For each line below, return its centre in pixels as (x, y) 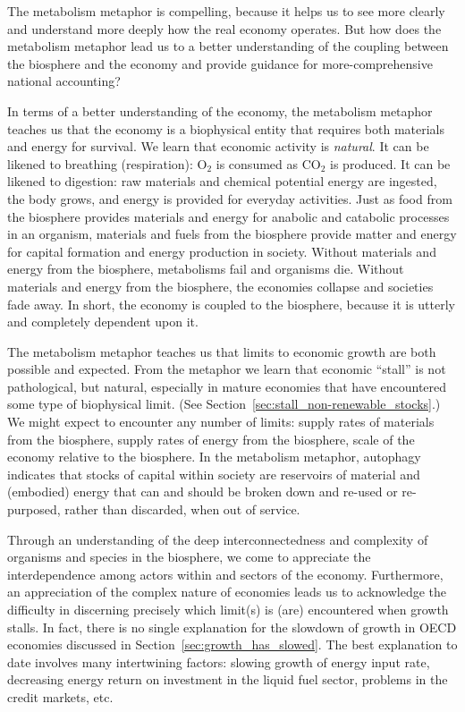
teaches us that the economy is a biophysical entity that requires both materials (226, 128)
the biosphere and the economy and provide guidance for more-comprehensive (220, 63)
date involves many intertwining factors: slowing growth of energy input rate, (219, 661)
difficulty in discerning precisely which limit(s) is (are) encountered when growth (228, 609)
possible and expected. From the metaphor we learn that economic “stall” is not (227, 369)
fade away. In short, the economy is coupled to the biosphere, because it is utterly (231, 304)
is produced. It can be (390, 163)
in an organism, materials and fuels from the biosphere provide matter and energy (232, 234)
